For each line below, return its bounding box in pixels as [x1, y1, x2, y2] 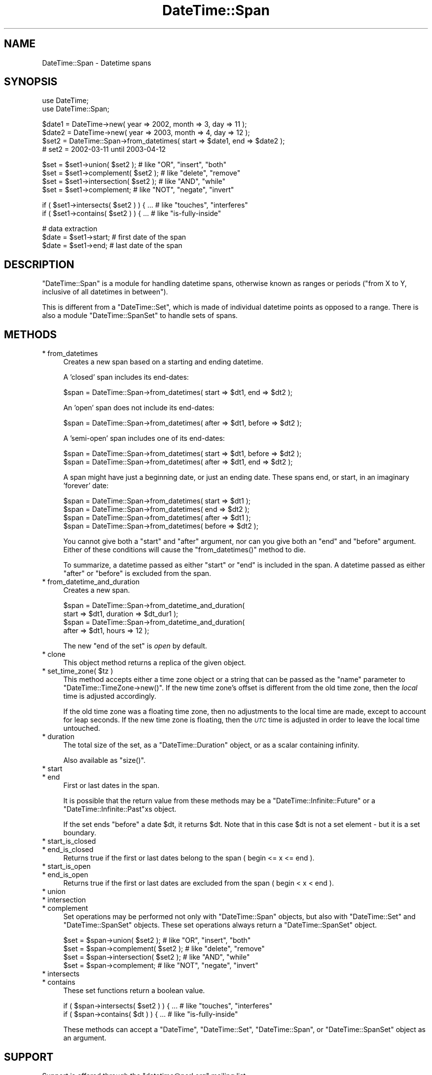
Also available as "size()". [63, 756, 145, 765]
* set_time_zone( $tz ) [42, 667, 113, 676]
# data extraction [42, 224, 98, 233]
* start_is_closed [42, 837, 96, 846]
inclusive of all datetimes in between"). [42, 287, 168, 296]
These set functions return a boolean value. [63, 986, 205, 995]
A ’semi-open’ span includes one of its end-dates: [63, 434, 225, 443]
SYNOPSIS [4, 75, 58, 88]
